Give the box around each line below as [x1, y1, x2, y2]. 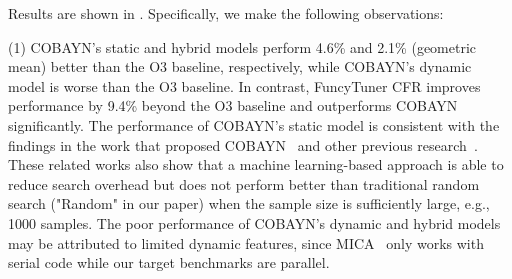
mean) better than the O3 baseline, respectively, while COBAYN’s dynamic [8, 56, 472, 77]
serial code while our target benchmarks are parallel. [8, 252, 330, 273]
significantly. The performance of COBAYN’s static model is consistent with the [8, 114, 500, 135]
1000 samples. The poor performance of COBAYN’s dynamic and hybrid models [8, 212, 501, 233]
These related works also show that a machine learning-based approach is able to [8, 154, 504, 175]
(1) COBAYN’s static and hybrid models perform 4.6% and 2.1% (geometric [8, 36, 477, 57]
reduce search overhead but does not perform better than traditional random [8, 173, 480, 194]
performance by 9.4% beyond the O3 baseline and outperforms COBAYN [8, 95, 458, 116]
